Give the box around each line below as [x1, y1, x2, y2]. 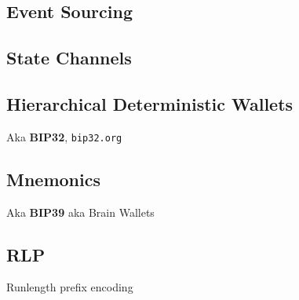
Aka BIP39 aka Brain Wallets [6, 203, 155, 220]
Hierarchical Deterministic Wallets [6, 91, 294, 115]
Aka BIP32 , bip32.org [6, 128, 122, 145]
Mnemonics [6, 166, 100, 191]
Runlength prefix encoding [6, 279, 133, 295]
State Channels [6, 46, 132, 70]
